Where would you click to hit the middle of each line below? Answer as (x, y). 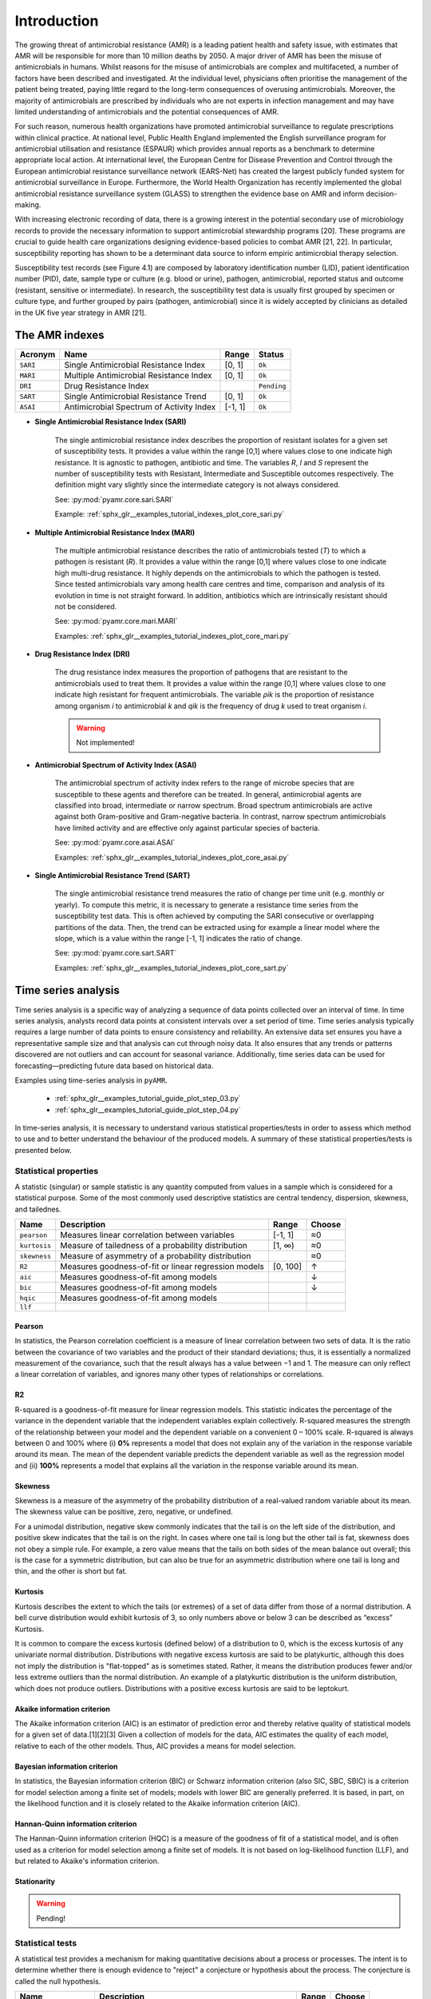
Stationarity (35, 1881)
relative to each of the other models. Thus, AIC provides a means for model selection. (155, 1746)
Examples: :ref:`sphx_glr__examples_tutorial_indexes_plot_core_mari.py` (173, 636)
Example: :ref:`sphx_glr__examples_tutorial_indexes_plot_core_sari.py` (170, 514)
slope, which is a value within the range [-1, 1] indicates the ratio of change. (179, 938)
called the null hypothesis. (58, 1981)
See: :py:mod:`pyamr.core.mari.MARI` (117, 621)
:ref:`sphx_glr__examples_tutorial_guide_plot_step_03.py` (148, 1099)
